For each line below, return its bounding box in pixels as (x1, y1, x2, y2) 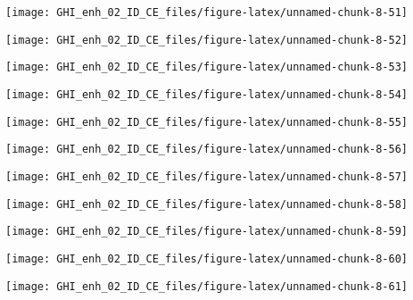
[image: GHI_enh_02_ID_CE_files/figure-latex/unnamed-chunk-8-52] (5, 33, 409, 46)
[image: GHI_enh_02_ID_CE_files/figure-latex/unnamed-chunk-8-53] (5, 61, 409, 74)
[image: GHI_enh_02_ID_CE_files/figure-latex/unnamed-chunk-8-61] (5, 279, 409, 293)
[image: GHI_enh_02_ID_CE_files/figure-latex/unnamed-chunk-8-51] (5, 6, 409, 19)
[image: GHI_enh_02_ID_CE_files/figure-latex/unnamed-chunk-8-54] (5, 87, 409, 101)
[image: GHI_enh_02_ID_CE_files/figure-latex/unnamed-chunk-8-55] (5, 115, 409, 129)
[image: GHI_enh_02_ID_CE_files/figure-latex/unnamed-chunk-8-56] (5, 143, 409, 156)
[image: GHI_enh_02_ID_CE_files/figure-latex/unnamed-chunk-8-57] (5, 170, 409, 183)
